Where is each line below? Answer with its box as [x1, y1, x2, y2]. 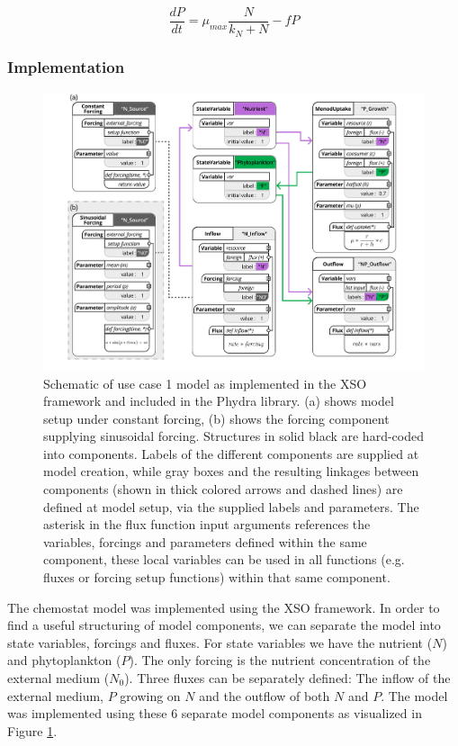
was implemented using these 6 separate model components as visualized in [7, 704, 422, 723]
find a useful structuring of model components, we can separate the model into [7, 616, 441, 634]
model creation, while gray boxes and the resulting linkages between [43, 462, 419, 481]
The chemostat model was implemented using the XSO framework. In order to [7, 598, 440, 616]
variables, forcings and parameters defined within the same [43, 532, 367, 551]
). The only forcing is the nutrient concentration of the [129, 651, 431, 670]
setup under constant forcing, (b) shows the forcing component [43, 409, 390, 427]
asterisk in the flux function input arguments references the [43, 515, 371, 534]
